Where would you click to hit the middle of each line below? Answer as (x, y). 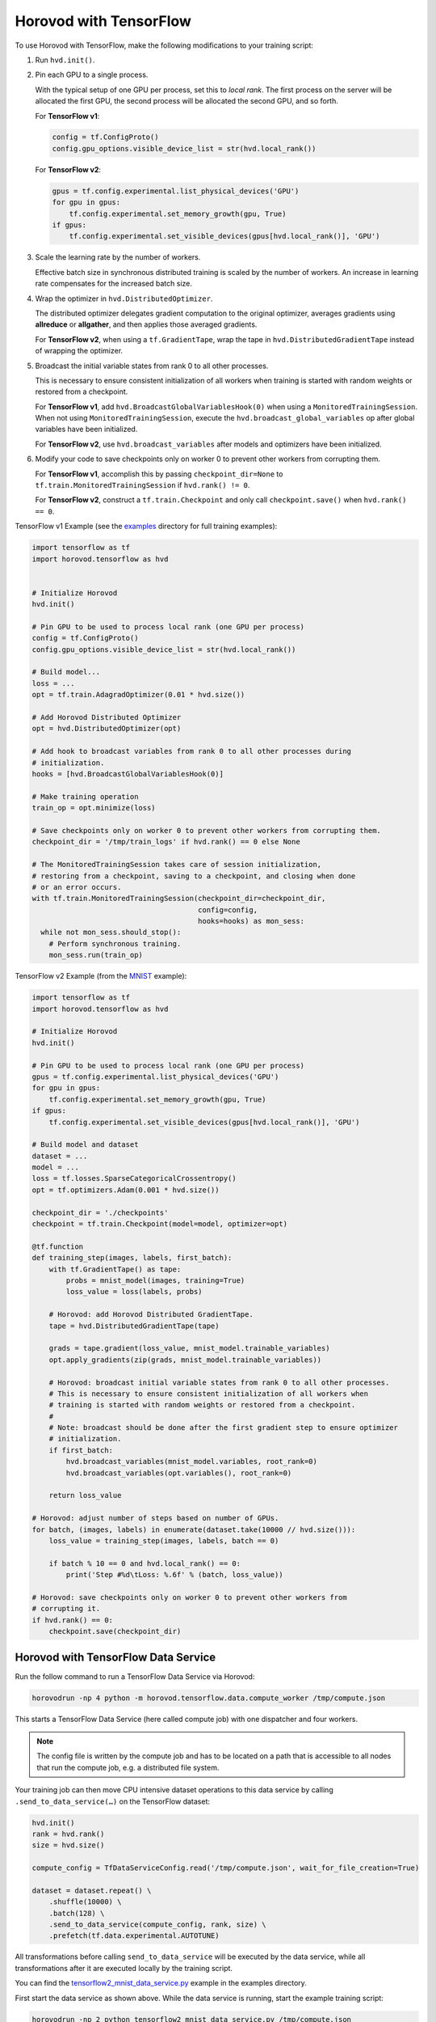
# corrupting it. (66, 1609)
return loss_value (85, 1495)
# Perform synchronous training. (115, 943)
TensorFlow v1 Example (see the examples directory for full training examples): (146, 527)
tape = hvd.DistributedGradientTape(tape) (134, 1326)
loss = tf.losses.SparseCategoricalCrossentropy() (134, 1178)
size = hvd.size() (68, 1845)
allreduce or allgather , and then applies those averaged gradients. (146, 324)
